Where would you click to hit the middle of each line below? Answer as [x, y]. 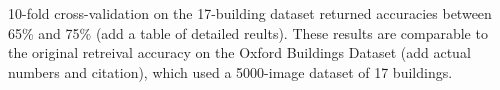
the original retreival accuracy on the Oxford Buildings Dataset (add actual [239, 52]
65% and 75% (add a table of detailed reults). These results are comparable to [248, 32]
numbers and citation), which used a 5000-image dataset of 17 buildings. [230, 71]
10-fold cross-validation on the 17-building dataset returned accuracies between [250, 13]
